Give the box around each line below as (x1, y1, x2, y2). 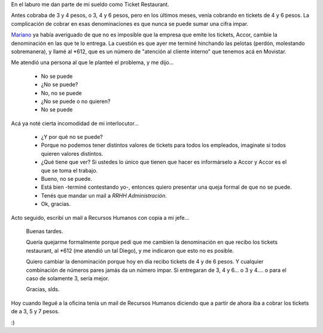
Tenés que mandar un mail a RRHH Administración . (41, 192, 167, 199)
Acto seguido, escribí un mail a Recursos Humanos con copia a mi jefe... (11, 214, 190, 221)
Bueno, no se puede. (41, 175, 93, 183)
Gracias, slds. (26, 286, 60, 293)
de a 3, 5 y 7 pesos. (11, 308, 60, 315)
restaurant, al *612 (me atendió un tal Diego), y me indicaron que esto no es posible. (26, 247, 234, 254)
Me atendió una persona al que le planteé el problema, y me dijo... (11, 59, 174, 66)
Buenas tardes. (26, 228, 63, 235)
